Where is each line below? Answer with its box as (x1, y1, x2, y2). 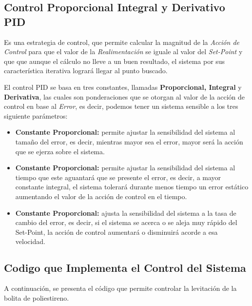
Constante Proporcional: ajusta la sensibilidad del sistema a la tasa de (15, 207, 236, 218)
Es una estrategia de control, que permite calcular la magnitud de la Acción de (4, 37, 239, 47)
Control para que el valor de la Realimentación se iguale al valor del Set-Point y (4, 46, 243, 57)
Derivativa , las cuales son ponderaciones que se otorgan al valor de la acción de (4, 91, 245, 102)
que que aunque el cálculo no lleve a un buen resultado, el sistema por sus (4, 56, 225, 66)
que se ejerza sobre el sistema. (15, 146, 105, 156)
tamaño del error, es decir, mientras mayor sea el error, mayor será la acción (15, 136, 243, 146)
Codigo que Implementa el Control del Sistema (4, 260, 246, 275)
